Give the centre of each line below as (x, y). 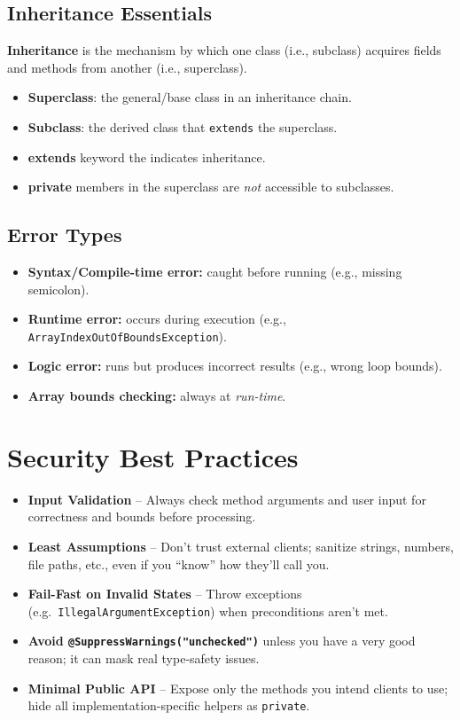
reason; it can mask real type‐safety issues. (144, 658)
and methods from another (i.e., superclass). (127, 67)
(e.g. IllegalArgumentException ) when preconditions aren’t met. (208, 610)
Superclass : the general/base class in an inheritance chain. (190, 97)
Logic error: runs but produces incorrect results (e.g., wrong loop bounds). (235, 366)
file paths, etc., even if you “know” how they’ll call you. (179, 563)
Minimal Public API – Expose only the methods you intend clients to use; (238, 688)
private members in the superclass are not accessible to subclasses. (211, 187)
